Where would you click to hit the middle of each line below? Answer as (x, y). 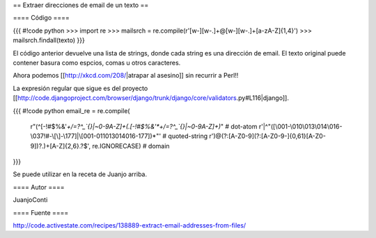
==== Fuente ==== (41, 212)
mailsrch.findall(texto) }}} (49, 40)
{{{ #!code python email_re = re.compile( (71, 110)
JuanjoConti (30, 200)
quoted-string (188, 136)
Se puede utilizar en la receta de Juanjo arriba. (80, 174)
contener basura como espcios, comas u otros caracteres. (97, 62)
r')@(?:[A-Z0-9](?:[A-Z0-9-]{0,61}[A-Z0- (268, 136)
